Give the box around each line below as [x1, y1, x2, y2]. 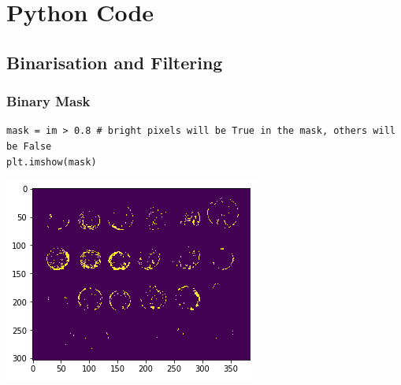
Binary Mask [6, 91, 91, 111]
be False [6, 140, 52, 152]
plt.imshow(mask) [6, 156, 97, 168]
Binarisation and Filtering [6, 50, 223, 74]
